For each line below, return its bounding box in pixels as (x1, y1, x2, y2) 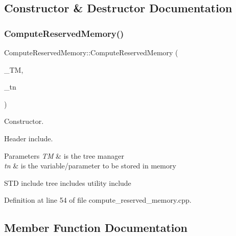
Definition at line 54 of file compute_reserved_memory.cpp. (4, 195, 192, 205)
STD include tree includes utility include (4, 177, 131, 188)
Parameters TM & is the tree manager (4, 150, 125, 161)
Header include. (4, 133, 53, 143)
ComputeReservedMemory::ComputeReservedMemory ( (4, 47, 178, 57)
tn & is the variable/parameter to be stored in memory (4, 160, 176, 171)
